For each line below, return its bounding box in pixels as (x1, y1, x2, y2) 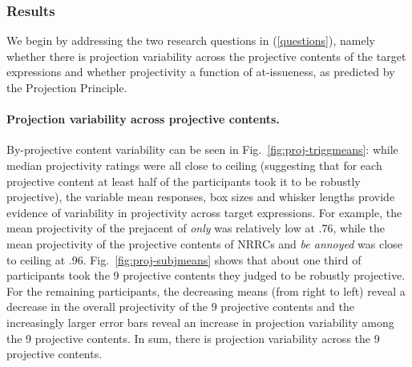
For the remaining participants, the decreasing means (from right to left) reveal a (6, 282, 406, 299)
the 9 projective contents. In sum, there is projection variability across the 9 (6, 329, 380, 346)
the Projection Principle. (6, 79, 127, 95)
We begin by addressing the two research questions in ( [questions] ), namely (6, 32, 375, 49)
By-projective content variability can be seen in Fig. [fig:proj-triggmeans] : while (6, 141, 398, 158)
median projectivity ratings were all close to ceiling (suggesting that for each (6, 156, 382, 173)
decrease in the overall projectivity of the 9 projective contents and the (6, 298, 354, 315)
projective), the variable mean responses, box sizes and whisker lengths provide (6, 188, 395, 205)
